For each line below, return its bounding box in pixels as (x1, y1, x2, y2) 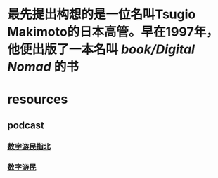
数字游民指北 (7, 142, 51, 151)
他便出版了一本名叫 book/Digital (7, 41, 195, 57)
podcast (7, 119, 44, 131)
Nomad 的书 (7, 59, 79, 75)
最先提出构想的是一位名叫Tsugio (7, 6, 196, 22)
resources (7, 92, 68, 107)
